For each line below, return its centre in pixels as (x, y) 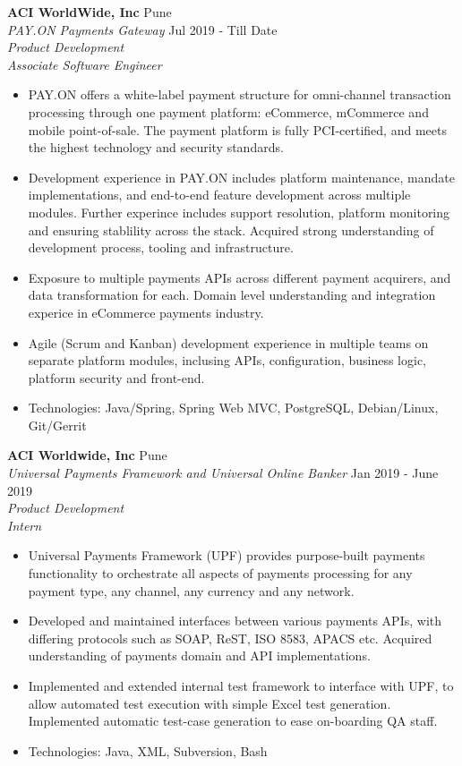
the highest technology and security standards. (156, 147)
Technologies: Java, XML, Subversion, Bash (148, 750)
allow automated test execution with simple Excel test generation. (210, 703)
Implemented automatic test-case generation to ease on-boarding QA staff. (233, 721)
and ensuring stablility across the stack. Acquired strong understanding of (231, 230)
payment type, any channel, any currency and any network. (191, 590)
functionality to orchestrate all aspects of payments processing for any (220, 573)
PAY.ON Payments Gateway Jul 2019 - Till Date (142, 29)
